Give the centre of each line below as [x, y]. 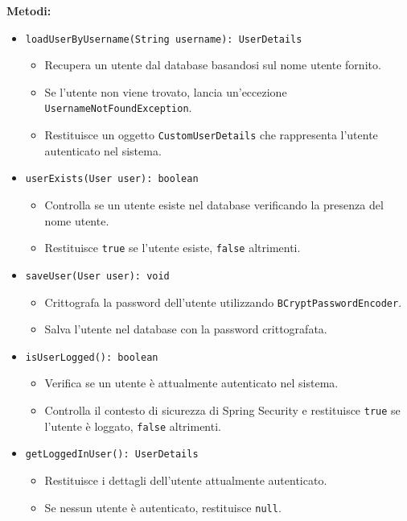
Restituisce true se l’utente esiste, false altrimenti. [173, 248]
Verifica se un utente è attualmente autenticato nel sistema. [191, 383]
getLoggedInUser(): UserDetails [112, 455]
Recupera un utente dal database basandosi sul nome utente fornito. [213, 65]
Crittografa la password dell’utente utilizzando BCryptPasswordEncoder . [223, 302]
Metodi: [29, 10]
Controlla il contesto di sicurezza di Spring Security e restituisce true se [222, 410]
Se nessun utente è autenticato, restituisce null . [163, 507]
